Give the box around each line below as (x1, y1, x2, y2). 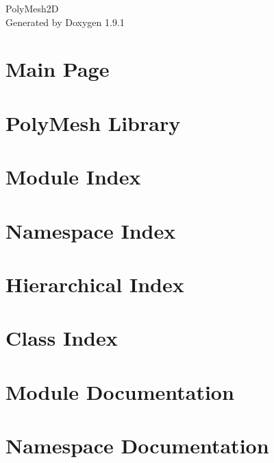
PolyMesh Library (5, 108, 181, 136)
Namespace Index (5, 216, 176, 244)
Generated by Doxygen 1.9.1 (5, 14, 125, 29)
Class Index (5, 324, 118, 352)
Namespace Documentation (5, 431, 269, 459)
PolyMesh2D (5, 1, 59, 15)
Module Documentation (5, 377, 234, 405)
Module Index (5, 163, 141, 191)
